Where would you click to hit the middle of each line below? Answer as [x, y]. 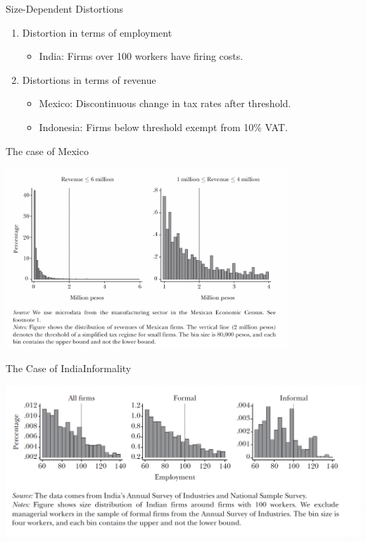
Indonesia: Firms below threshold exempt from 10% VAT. [163, 127]
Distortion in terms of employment [97, 32]
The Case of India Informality [69, 368]
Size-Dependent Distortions [65, 8]
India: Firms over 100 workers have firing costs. [141, 56]
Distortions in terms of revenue [89, 79]
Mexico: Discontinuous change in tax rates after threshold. [165, 103]
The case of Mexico [47, 150]
